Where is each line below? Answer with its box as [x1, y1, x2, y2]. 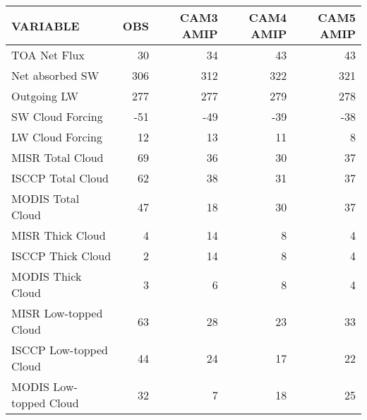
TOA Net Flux [11, 47, 85, 63]
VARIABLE [11, 17, 80, 34]
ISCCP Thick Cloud [11, 247, 112, 264]
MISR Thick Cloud [11, 227, 106, 243]
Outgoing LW [11, 88, 78, 104]
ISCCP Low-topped [11, 342, 108, 358]
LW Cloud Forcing [11, 129, 102, 145]
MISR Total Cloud [11, 149, 104, 165]
